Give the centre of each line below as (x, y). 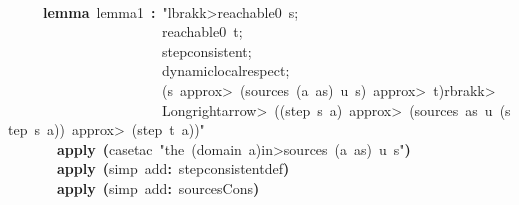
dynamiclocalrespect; (226, 70)
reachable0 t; (202, 31)
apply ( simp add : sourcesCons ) (158, 187)
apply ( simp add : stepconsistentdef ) (173, 168)
